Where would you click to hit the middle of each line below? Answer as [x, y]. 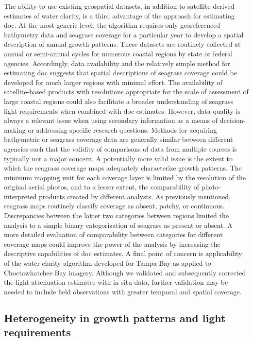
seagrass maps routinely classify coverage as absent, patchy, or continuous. [114, 206]
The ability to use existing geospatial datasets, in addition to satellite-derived [119, 6]
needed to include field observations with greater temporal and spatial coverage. [123, 291]
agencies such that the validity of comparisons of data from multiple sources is [120, 148]
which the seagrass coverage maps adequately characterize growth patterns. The [123, 168]
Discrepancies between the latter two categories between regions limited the [116, 215]
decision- [233, 120]
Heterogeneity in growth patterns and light [115, 317]
